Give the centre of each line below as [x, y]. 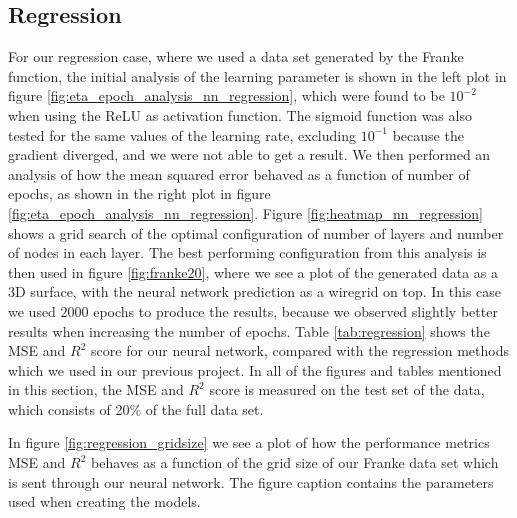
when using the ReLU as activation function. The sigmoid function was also [240, 114]
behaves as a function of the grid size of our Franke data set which [295, 462]
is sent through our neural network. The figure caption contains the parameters [251, 481]
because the [428, 134]
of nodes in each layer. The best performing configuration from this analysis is [247, 252]
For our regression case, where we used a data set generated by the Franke [236, 56]
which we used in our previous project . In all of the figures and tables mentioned [255, 369]
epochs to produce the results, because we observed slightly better [295, 310]
